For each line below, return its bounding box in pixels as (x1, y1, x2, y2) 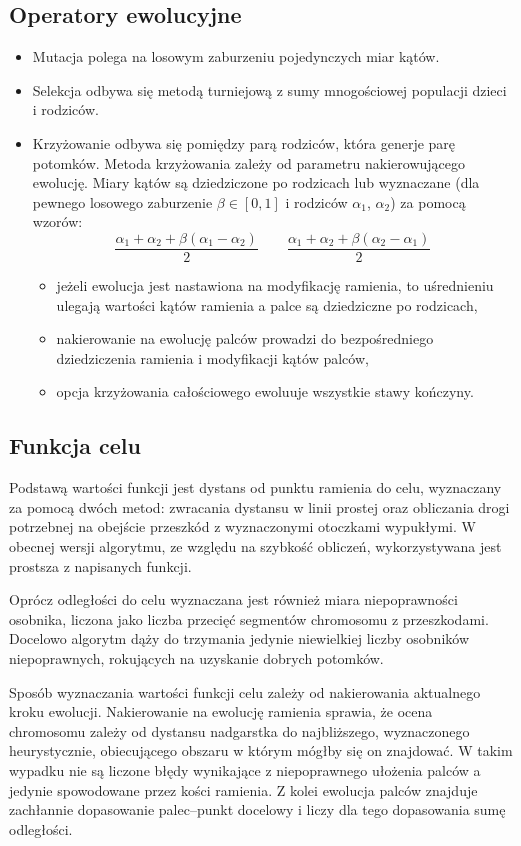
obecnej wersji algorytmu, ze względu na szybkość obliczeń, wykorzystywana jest (9, 535, 502, 556)
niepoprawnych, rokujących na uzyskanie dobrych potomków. (9, 647, 384, 668)
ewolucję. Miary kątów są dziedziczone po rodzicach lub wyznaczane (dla (32, 172, 480, 193)
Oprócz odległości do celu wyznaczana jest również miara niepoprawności (9, 589, 458, 610)
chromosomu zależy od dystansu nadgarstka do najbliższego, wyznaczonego (9, 720, 470, 741)
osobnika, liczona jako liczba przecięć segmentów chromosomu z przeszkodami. (9, 608, 489, 629)
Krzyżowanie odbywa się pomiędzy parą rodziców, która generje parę (32, 132, 456, 153)
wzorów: (32, 211, 83, 232)
